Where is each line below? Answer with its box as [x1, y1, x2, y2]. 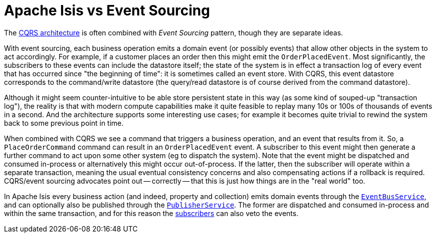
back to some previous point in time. [4, 118, 124, 127]
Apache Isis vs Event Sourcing [4, 2, 210, 19]
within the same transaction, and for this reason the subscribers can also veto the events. [4, 209, 298, 218]
